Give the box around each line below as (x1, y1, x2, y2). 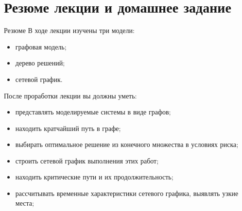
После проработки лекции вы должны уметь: (4, 90, 137, 100)
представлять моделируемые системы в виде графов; (15, 107, 171, 117)
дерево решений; (15, 58, 65, 68)
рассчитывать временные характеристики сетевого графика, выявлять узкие (15, 188, 239, 198)
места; (15, 197, 34, 208)
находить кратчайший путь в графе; (15, 123, 121, 133)
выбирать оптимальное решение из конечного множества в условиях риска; (15, 139, 239, 149)
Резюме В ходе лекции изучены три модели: (4, 25, 135, 35)
